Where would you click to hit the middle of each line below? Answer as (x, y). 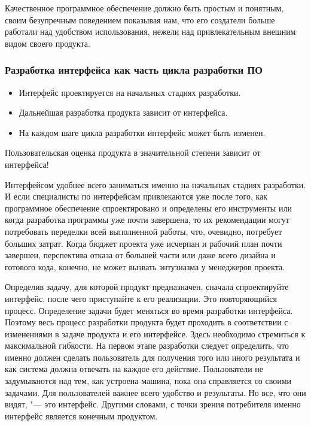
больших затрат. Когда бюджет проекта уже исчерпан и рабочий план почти (144, 243)
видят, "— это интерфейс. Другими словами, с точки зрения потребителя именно (153, 404)
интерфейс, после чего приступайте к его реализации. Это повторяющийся (141, 298)
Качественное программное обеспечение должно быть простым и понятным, (144, 8)
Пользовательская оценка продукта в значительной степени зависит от (133, 152)
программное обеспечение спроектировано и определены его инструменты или (148, 208)
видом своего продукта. (48, 43)
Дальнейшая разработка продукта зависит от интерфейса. (123, 112)
